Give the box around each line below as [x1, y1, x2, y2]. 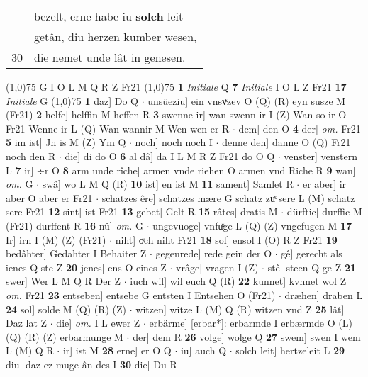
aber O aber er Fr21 [6, 190, 93, 205]
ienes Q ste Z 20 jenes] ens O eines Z [6, 259, 167, 274]
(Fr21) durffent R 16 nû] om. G [6, 218, 143, 232]
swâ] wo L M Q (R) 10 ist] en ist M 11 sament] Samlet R [42, 176, 294, 191]
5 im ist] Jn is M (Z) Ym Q [6, 135, 126, 150]
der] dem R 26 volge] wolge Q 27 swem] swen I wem [133, 329, 361, 344]
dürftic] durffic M [286, 204, 362, 219]
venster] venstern [284, 148, 358, 163]
